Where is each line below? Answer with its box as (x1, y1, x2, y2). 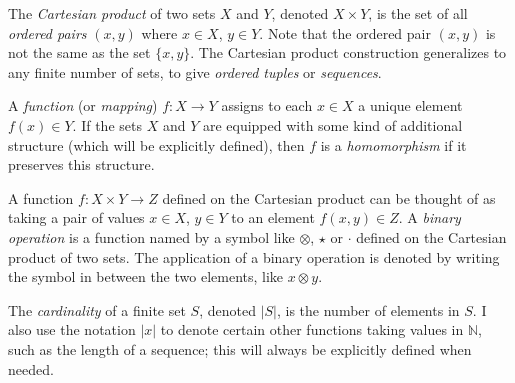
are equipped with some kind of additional (202, 114, 463, 135)
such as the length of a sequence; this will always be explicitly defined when (8, 338, 472, 359)
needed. (8, 358, 54, 379)
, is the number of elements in (277, 299, 460, 320)
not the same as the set (8, 42, 151, 63)
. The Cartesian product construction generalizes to (190, 42, 507, 63)
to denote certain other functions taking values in (160, 319, 464, 340)
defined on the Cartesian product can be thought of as (162, 187, 496, 208)
